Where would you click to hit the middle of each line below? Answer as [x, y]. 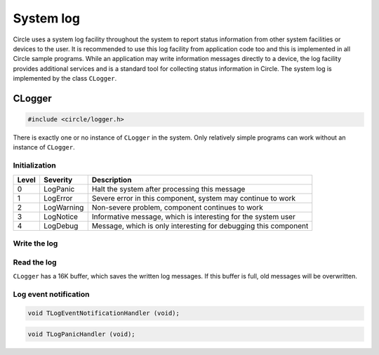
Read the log [35, 262]
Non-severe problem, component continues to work [177, 207]
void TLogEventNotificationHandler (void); [104, 313]
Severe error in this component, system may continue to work [194, 198]
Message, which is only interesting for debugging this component [200, 226]
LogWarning [64, 207]
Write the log [35, 243]
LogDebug [61, 226]
